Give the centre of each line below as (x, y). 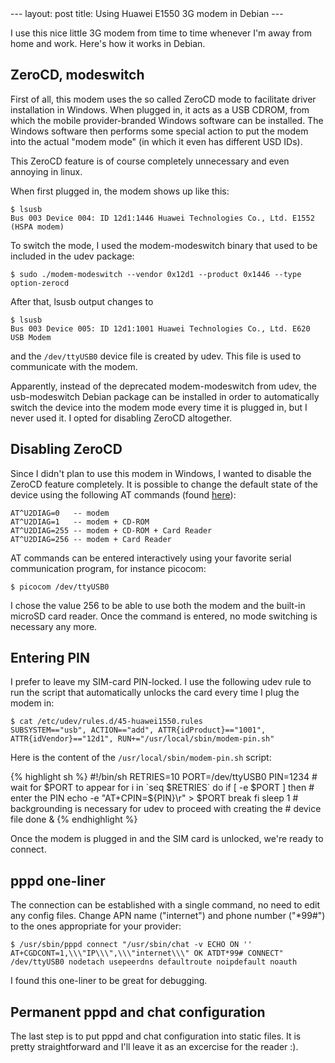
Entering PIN (50, 658)
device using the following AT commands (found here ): (123, 494)
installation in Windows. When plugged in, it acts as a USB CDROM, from (160, 109)
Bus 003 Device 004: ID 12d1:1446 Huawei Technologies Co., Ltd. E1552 (162, 218)
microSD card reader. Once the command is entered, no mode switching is (164, 616)
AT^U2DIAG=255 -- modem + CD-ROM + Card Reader (111, 530)
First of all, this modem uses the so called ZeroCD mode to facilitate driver (163, 99)
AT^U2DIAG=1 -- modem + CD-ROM (80, 522)
